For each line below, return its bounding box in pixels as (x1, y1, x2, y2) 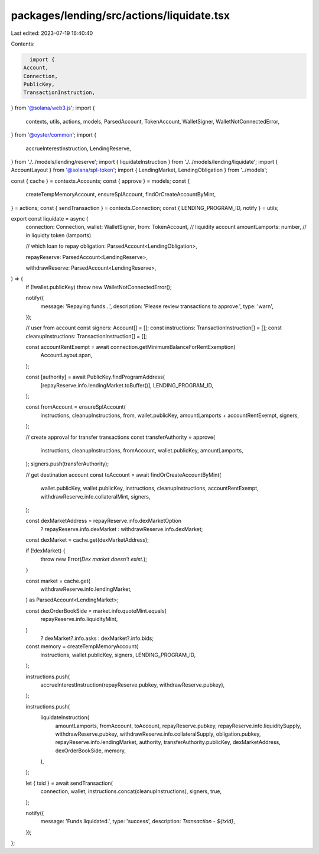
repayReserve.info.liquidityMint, (40, 616, 118, 623)
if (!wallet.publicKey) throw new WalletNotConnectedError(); (25, 283, 172, 290)
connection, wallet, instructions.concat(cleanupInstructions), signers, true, (40, 788, 222, 795)
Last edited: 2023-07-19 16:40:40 (11, 30, 93, 37)
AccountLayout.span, (40, 352, 93, 359)
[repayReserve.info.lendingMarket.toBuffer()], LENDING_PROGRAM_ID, (40, 381, 214, 389)
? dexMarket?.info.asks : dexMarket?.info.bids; (40, 635, 154, 642)
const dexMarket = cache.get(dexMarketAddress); (25, 536, 149, 544)
